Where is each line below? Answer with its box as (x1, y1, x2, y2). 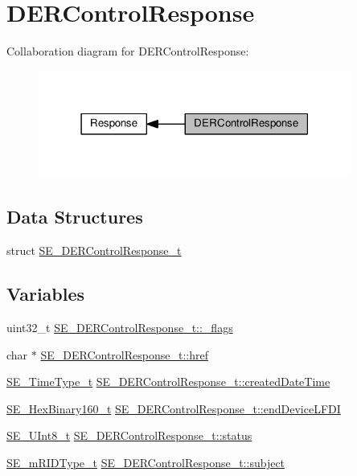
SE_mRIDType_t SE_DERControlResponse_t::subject (6, 453, 285, 470)
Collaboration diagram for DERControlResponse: (6, 43, 249, 59)
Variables (6, 281, 85, 306)
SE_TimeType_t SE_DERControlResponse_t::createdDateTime (6, 373, 330, 390)
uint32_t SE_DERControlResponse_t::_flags (6, 318, 233, 335)
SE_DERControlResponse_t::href (40, 346, 208, 363)
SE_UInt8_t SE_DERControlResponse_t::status (6, 427, 252, 444)
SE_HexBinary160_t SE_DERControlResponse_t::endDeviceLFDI (6, 400, 341, 416)
